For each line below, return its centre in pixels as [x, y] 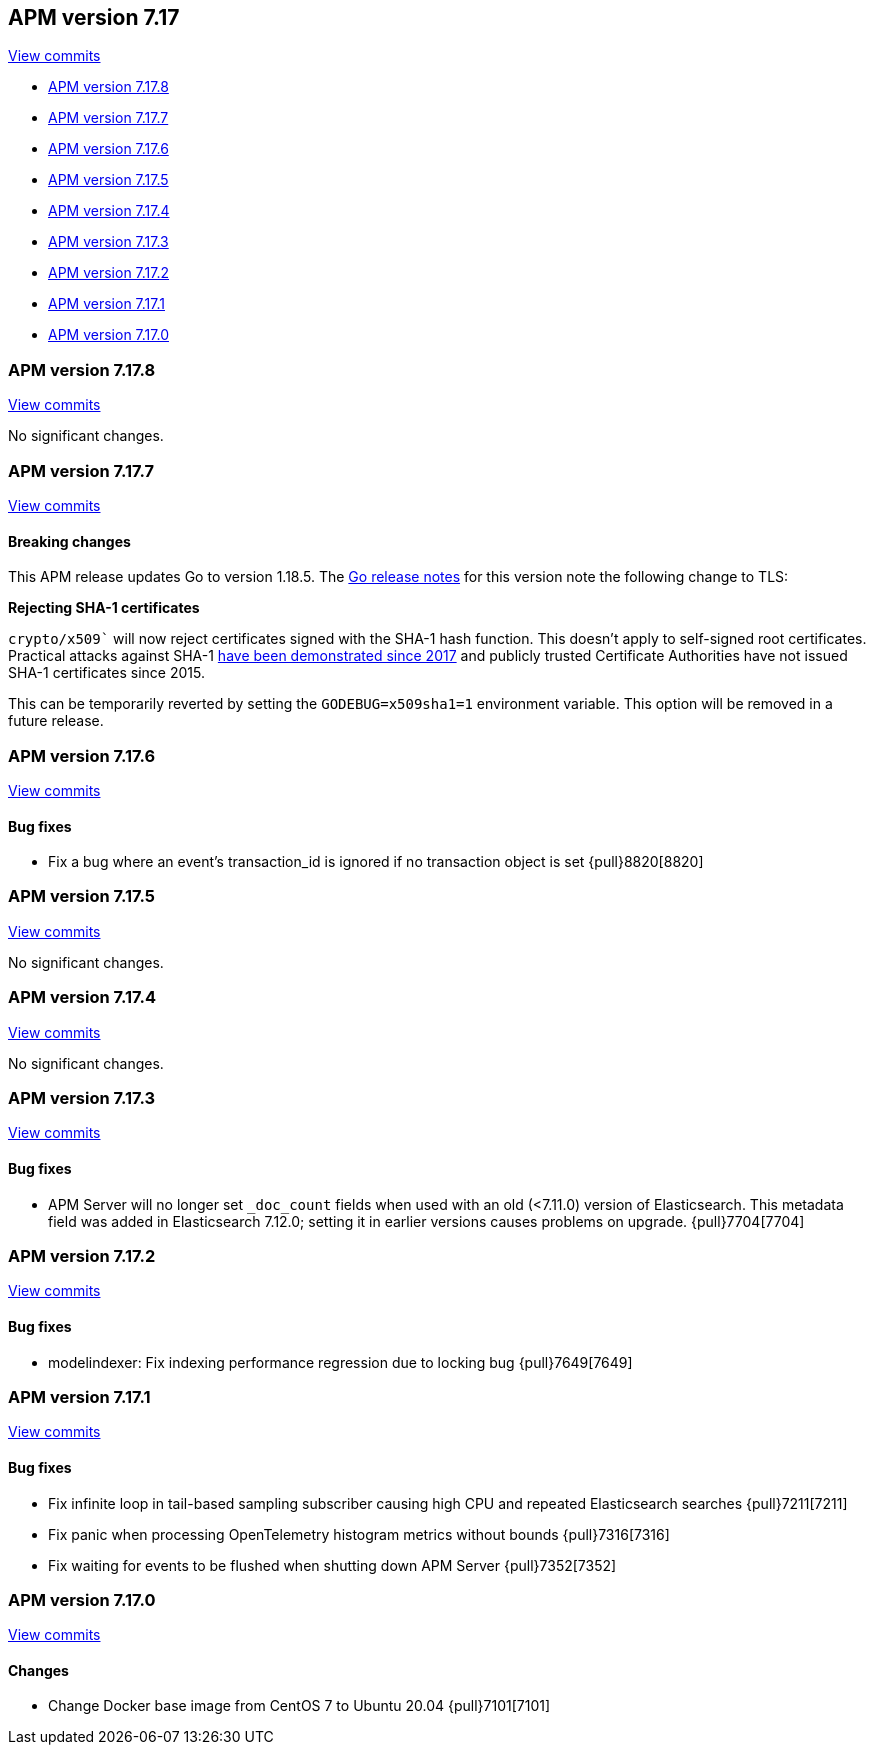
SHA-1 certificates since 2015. [106, 673]
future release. [56, 721]
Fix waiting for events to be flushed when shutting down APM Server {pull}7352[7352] [332, 1565]
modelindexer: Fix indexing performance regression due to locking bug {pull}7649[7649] [340, 1362]
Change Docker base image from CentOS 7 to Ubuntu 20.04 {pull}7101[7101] [299, 1706]
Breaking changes [69, 541]
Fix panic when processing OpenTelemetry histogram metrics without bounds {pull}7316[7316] [359, 1534]
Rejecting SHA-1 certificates [104, 608]
